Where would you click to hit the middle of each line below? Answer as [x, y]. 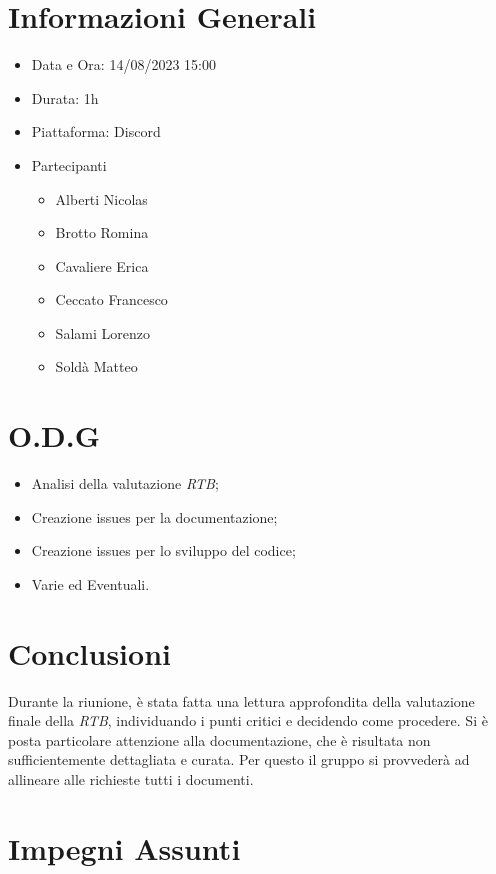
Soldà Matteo [96, 366]
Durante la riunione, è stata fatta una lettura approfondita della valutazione [241, 700]
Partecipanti [69, 164]
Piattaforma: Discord [96, 131]
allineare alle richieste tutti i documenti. [131, 779]
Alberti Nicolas [101, 198]
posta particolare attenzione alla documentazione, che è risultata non [219, 739]
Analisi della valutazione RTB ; [125, 483]
